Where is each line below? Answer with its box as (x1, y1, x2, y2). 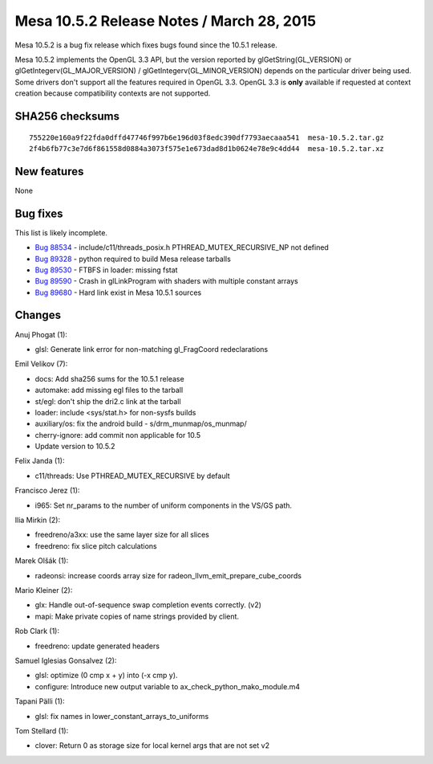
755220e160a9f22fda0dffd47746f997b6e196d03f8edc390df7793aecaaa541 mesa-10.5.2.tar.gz (29, 133, 385, 142)
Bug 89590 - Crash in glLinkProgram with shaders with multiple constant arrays (34, 276, 298, 286)
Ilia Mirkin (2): (14, 515, 60, 525)
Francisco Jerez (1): (14, 486, 80, 496)
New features (14, 165, 84, 178)
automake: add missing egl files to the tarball (34, 386, 184, 395)
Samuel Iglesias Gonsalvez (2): (14, 656, 117, 665)
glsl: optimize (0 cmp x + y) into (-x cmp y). (34, 671, 178, 680)
